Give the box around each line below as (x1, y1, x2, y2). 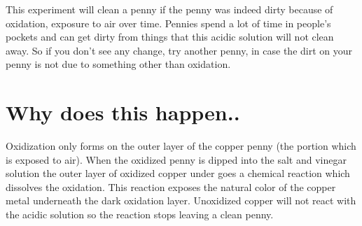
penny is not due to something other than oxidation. (6, 57, 231, 71)
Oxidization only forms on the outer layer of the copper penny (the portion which (6, 139, 356, 153)
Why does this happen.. (6, 98, 240, 127)
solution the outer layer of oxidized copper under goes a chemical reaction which (6, 166, 350, 181)
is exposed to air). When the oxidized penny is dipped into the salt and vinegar (6, 152, 347, 167)
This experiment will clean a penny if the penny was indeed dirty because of (6, 2, 333, 16)
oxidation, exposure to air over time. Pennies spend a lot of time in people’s (6, 15, 331, 30)
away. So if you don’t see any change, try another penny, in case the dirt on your (6, 43, 352, 57)
